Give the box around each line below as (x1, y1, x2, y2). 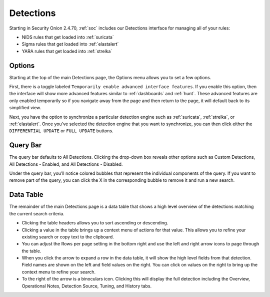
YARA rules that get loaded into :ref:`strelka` (21, 48, 112, 54)
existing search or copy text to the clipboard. (21, 233, 114, 240)
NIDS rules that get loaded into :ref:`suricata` (21, 34, 114, 40)
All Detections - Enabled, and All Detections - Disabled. (9, 161, 123, 167)
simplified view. (9, 105, 41, 111)
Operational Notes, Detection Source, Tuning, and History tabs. (21, 283, 152, 289)
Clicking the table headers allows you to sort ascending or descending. (21, 220, 168, 226)
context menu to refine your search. (21, 268, 96, 275)
